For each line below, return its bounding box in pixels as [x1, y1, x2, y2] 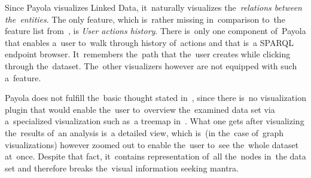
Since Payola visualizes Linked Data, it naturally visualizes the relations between [5, 1, 302, 13]
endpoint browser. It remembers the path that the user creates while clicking [5, 48, 291, 60]
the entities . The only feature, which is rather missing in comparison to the [5, 13, 285, 25]
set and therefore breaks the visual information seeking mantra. [5, 161, 239, 174]
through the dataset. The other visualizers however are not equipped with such [5, 59, 297, 72]
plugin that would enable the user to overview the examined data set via [5, 103, 275, 115]
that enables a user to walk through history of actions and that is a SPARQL [5, 36, 294, 48]
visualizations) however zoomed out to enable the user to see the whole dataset [5, 138, 299, 151]
